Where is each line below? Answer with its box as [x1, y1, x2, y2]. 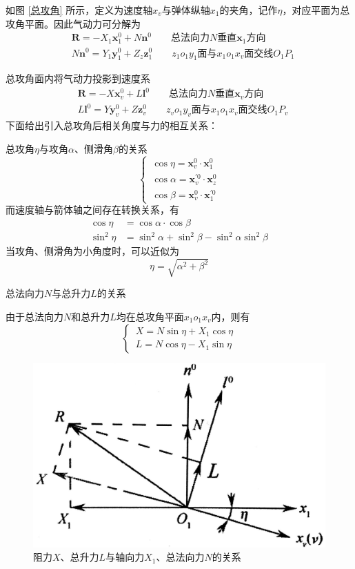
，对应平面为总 [282, 3, 350, 17]
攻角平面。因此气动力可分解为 [6, 16, 141, 30]
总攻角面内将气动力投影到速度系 [6, 71, 150, 86]
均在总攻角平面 [116, 309, 184, 323]
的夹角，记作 [219, 3, 278, 17]
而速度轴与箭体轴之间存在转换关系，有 [6, 202, 179, 217]
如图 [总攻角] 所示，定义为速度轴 [6, 3, 153, 17]
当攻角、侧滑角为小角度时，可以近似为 [6, 244, 179, 258]
